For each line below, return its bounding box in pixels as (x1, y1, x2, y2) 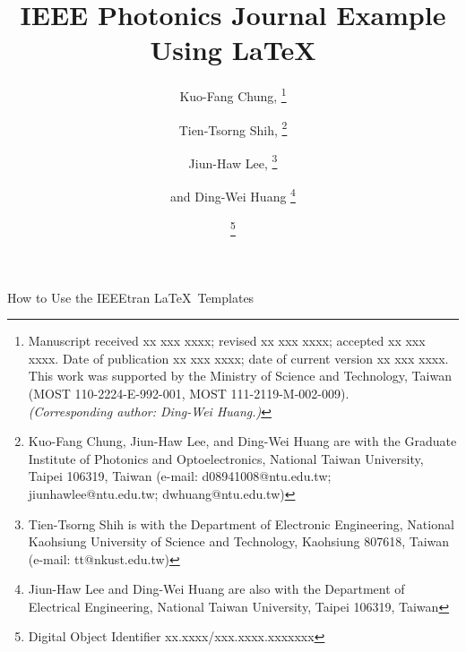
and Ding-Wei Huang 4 (170, 184, 296, 205)
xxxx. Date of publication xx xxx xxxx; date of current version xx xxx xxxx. (28, 348, 449, 367)
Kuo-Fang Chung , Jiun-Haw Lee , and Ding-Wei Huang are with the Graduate (28, 432, 457, 450)
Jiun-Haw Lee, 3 (188, 150, 278, 172)
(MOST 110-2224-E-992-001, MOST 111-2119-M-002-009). (28, 383, 349, 402)
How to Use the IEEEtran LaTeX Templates (7, 287, 255, 306)
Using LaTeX (150, 31, 316, 68)
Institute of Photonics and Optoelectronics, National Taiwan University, (28, 449, 424, 468)
